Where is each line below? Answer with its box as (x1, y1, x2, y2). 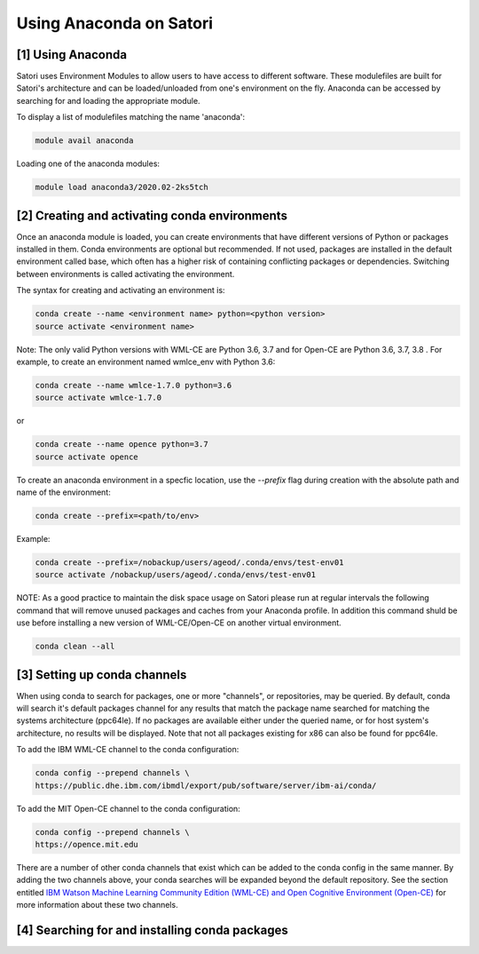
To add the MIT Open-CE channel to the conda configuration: (16, 803, 241, 814)
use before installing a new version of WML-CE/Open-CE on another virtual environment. (16, 617, 342, 628)
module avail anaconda (35, 136, 134, 146)
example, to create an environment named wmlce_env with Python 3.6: (16, 356, 276, 367)
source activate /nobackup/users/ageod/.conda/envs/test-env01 (35, 569, 317, 580)
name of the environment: (16, 487, 111, 497)
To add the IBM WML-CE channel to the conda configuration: (16, 744, 239, 755)
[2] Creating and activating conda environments (16, 208, 288, 223)
